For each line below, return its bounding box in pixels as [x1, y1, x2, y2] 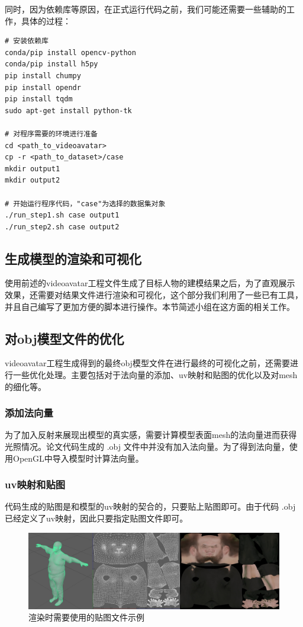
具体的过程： [21, 14, 71, 27]
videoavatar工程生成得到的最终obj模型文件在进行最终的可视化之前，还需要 [5, 357, 290, 369]
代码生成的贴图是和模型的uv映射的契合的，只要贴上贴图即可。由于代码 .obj [5, 500, 296, 513]
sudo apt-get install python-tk [5, 106, 132, 115]
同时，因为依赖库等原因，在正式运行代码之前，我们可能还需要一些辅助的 [5, 3, 286, 15]
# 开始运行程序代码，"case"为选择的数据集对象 [5, 199, 166, 208]
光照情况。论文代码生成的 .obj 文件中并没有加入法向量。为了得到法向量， [5, 440, 289, 453]
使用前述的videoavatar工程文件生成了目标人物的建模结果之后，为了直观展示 [5, 277, 295, 289]
